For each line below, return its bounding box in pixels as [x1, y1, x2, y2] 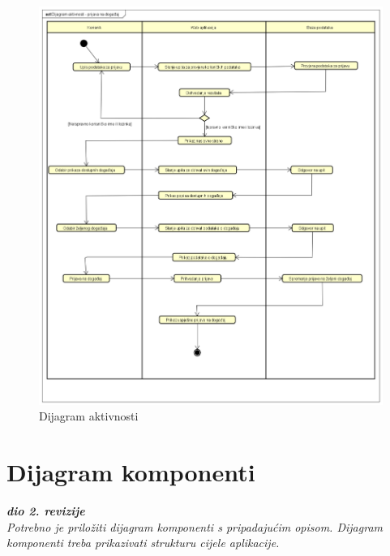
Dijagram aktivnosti [39, 407, 139, 425]
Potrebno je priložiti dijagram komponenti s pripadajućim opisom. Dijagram [6, 518, 383, 535]
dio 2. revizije [6, 502, 85, 519]
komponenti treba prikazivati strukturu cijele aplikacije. [6, 534, 280, 551]
